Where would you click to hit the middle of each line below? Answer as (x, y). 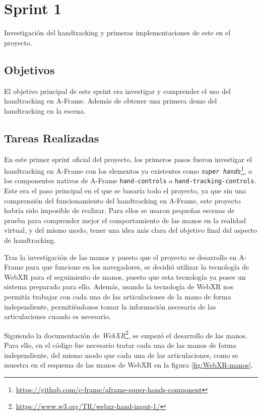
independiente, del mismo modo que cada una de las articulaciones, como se (121, 355)
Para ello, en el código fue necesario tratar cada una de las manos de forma (120, 345)
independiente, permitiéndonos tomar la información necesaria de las (110, 306)
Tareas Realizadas (52, 138)
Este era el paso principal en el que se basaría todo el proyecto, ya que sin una (125, 191)
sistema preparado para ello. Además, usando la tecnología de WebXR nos (119, 287)
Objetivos (29, 69)
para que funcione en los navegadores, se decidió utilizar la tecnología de (138, 267)
